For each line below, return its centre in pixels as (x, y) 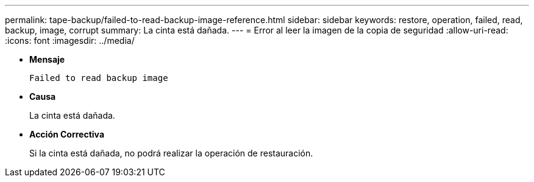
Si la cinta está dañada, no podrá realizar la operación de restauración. (171, 153)
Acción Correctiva (67, 134)
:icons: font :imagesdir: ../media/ (70, 40)
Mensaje (47, 59)
